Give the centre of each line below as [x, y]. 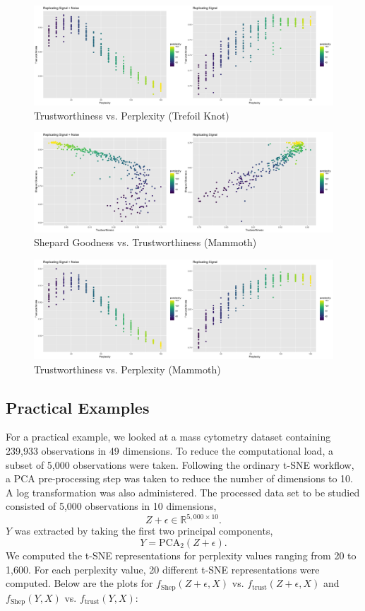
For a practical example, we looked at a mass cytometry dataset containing [168, 437]
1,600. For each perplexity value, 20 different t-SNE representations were [163, 569]
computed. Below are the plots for [79, 583]
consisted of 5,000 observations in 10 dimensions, [111, 506]
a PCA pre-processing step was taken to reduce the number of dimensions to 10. [179, 478]
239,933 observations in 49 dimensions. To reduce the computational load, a [169, 450]
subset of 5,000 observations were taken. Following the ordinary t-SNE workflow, [180, 464]
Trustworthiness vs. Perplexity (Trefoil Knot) [132, 115]
